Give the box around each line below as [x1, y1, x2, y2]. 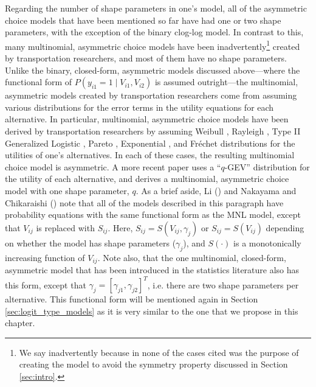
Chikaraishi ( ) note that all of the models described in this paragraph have [5, 196, 284, 209]
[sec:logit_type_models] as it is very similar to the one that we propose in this [5, 304, 298, 317]
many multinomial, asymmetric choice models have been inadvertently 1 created [5, 38, 300, 52]
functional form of [5, 75, 72, 88]
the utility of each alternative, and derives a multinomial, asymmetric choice [5, 172, 289, 185]
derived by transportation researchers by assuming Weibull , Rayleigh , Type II [5, 125, 301, 137]
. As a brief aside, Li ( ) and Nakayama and [136, 184, 297, 197]
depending [266, 221, 304, 234]
